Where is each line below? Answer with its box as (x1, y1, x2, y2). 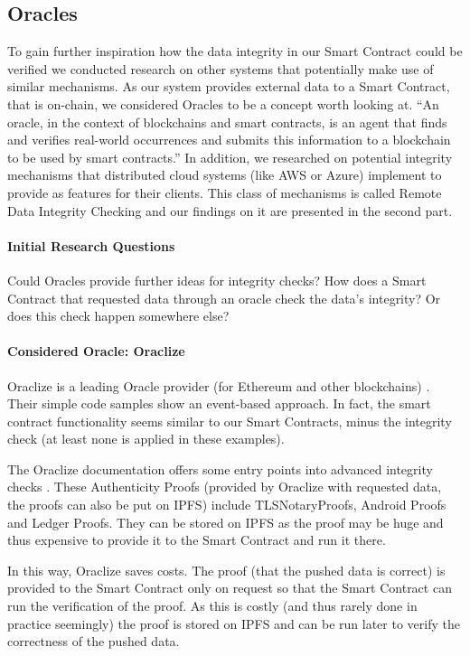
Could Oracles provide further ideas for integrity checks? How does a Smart (7, 270, 427, 289)
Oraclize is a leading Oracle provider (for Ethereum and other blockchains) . (7, 376, 430, 395)
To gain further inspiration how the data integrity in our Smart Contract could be (7, 42, 463, 61)
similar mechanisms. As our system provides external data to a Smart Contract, (7, 77, 450, 96)
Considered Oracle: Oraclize (7, 342, 185, 361)
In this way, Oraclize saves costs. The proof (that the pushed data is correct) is (7, 560, 446, 579)
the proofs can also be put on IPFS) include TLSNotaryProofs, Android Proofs (7, 495, 446, 514)
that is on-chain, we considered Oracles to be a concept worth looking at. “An (7, 94, 439, 113)
